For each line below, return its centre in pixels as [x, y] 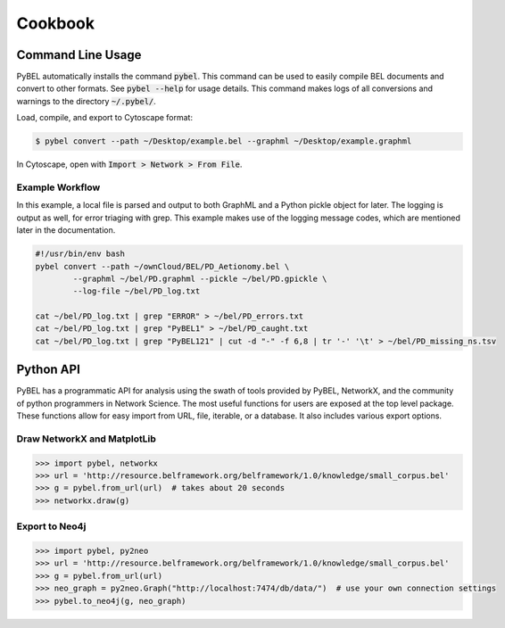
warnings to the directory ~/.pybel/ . [86, 101]
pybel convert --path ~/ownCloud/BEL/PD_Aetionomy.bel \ [162, 266]
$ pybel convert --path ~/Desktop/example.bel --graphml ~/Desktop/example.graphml [224, 141]
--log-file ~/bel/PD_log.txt [137, 291]
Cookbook [56, 23]
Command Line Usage [79, 55]
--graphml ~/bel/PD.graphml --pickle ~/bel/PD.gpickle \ [200, 278]
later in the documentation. [66, 230]
